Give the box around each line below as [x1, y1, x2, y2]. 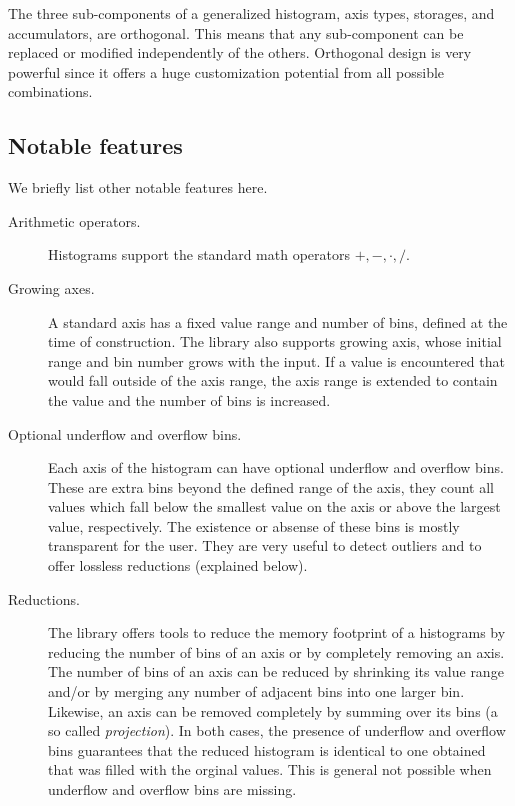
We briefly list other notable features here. [8, 177, 268, 198]
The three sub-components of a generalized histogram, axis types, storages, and [8, 3, 495, 23]
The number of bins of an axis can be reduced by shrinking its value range [48, 661, 504, 682]
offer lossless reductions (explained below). [48, 555, 308, 576]
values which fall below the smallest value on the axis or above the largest [48, 496, 501, 517]
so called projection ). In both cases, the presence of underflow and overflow [48, 720, 506, 741]
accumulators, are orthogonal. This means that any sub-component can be [8, 22, 464, 43]
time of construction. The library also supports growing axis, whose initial [48, 331, 502, 352]
